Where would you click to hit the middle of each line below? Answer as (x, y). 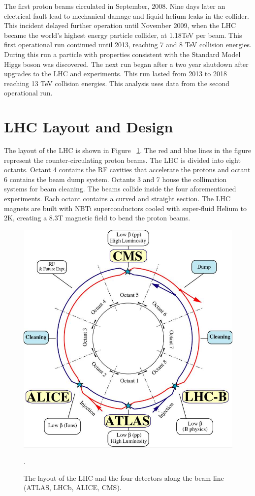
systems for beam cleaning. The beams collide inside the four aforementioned (120, 189)
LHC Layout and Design (89, 127)
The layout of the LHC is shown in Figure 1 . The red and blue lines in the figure (128, 150)
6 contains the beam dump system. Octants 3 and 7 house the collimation (115, 179)
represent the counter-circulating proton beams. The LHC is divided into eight (122, 160)
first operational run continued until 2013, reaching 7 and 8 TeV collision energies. (128, 45)
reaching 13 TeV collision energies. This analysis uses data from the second (117, 83)
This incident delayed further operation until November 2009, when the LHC (120, 25)
